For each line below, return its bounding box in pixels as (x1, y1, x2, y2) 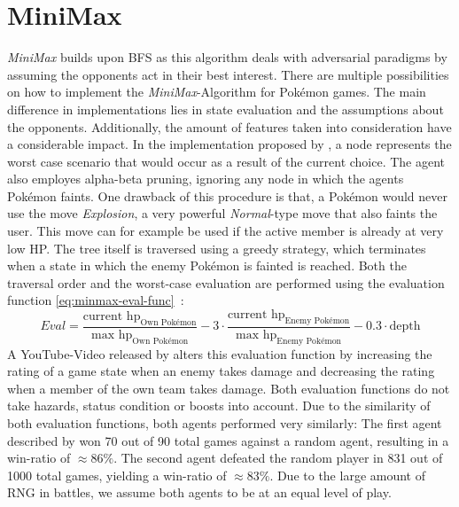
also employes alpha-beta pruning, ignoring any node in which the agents (7, 169, 404, 188)
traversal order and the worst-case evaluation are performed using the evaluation (7, 273, 445, 292)
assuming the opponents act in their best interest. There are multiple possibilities (7, 65, 449, 83)
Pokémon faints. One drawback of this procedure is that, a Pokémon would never (7, 186, 447, 205)
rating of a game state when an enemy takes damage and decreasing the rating (7, 362, 435, 380)
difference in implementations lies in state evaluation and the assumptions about (7, 99, 444, 118)
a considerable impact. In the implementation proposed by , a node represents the (7, 135, 452, 153)
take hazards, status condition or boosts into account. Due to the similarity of (7, 396, 431, 415)
